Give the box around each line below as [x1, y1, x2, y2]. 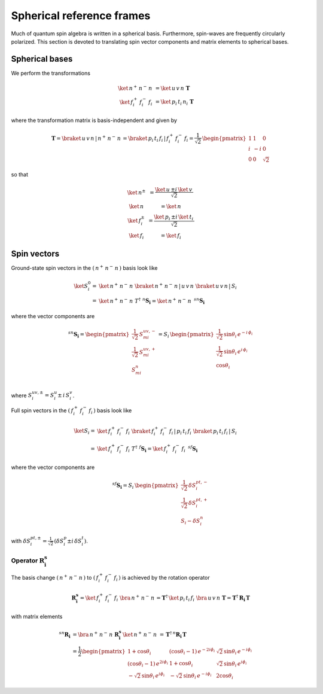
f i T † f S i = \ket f [126, 445, 167, 453]
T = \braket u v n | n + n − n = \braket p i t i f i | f [51, 134, 169, 143]
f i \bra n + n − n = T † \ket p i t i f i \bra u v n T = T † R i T [114, 593, 251, 602]
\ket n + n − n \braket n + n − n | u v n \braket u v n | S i [99, 282, 237, 291]
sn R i [59, 630, 71, 640]
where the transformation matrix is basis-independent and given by [11, 117, 178, 124]
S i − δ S [180, 518, 200, 526]
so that [11, 171, 29, 178]
